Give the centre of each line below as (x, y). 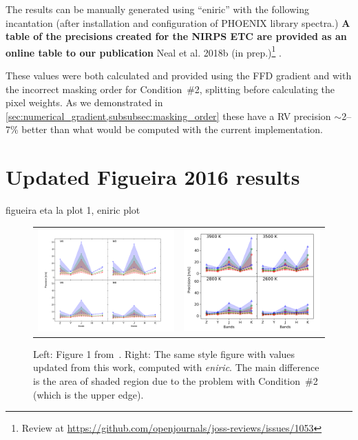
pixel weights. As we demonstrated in (84, 102)
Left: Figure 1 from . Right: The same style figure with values (164, 353)
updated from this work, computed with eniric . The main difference (176, 367)
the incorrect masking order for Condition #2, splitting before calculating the (170, 89)
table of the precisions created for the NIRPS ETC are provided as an (176, 36)
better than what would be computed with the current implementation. (172, 129)
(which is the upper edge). (88, 394)
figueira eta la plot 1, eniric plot (73, 210)
